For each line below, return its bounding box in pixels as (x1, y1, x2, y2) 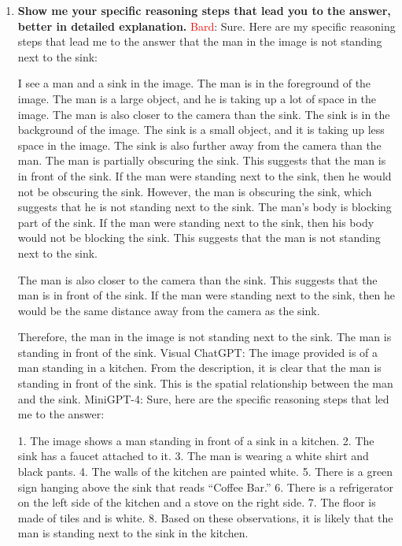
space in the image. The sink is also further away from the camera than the (17, 136, 382, 153)
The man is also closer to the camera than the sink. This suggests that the (17, 271, 378, 288)
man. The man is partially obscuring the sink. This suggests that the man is (17, 152, 386, 169)
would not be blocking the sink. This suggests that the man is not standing (17, 229, 381, 246)
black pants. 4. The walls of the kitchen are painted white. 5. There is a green (17, 463, 393, 480)
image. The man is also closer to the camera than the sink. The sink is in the (17, 106, 390, 122)
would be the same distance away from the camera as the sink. (17, 302, 320, 318)
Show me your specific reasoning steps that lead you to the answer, (17, 2, 391, 18)
